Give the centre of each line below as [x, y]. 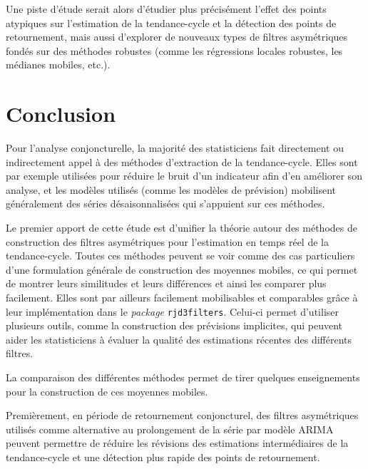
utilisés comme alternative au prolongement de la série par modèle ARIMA [170, 429]
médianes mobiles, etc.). [58, 65]
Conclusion [61, 114]
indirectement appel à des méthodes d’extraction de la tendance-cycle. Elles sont [182, 161]
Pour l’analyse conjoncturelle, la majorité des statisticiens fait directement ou [175, 148]
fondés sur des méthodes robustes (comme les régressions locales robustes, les [174, 50]
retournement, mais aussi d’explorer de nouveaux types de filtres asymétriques [177, 37]
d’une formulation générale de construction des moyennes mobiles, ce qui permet [182, 269]
